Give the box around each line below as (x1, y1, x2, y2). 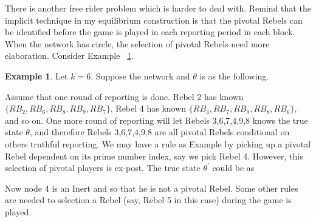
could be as (212, 161, 255, 174)
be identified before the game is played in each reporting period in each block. (5, 25, 295, 38)
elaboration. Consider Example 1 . (5, 49, 134, 62)
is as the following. (199, 69, 269, 82)
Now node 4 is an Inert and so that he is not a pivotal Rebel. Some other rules (5, 181, 298, 194)
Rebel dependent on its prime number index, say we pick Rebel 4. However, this (5, 149, 303, 162)
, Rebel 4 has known (110, 102, 187, 115)
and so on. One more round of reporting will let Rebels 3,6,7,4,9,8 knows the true (5, 113, 308, 126)
